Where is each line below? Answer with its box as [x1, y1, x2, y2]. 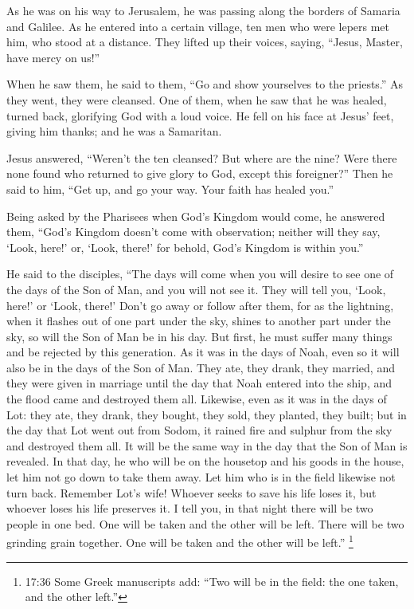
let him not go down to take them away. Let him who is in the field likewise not [6, 469, 396, 485]
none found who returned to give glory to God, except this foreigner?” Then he [6, 165, 393, 182]
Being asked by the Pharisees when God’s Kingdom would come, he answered [6, 207, 385, 224]
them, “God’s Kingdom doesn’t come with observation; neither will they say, [6, 223, 381, 240]
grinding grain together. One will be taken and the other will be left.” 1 [6, 532, 353, 551]
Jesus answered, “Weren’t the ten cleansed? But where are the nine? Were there [6, 149, 397, 166]
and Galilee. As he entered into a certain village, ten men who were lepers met [6, 18, 390, 34]
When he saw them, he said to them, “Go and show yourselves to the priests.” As [6, 76, 404, 92]
